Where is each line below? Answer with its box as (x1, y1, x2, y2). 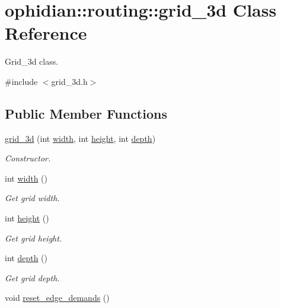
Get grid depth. (5, 271, 60, 284)
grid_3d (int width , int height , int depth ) (5, 132, 156, 144)
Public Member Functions (5, 104, 167, 122)
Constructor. (5, 152, 51, 164)
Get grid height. (5, 231, 62, 244)
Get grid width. (5, 192, 60, 204)
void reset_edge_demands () (5, 291, 110, 304)
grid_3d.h (51, 75, 88, 87)
